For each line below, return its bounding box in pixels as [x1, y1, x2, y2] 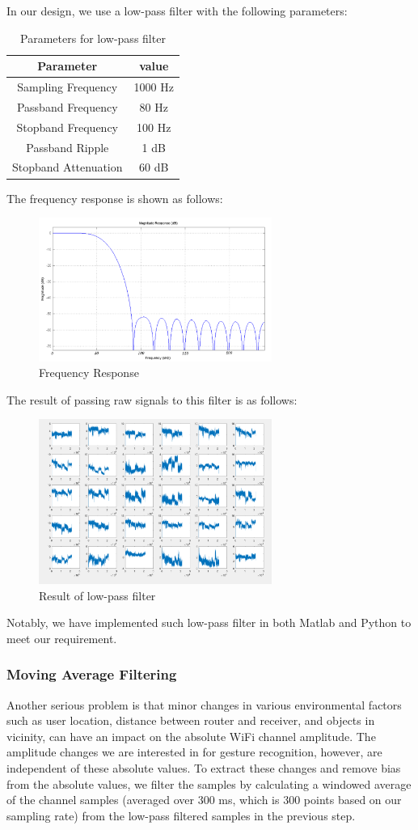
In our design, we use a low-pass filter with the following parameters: [6, 2, 348, 19]
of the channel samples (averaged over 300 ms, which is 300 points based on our [6, 791, 402, 808]
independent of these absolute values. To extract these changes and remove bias [6, 759, 401, 776]
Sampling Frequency [17, 78, 118, 95]
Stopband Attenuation [12, 159, 123, 176]
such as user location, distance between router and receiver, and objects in [6, 712, 375, 729]
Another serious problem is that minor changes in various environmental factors [6, 696, 402, 713]
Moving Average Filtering [6, 664, 177, 684]
